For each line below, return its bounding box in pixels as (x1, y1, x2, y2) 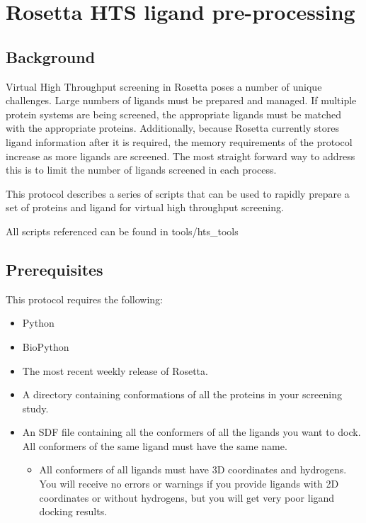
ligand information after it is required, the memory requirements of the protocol (6, 134, 353, 149)
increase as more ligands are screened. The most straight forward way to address (6, 148, 355, 163)
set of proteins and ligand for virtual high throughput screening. (6, 200, 284, 215)
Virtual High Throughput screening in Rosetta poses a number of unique (6, 79, 322, 94)
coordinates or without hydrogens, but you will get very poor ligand (39, 490, 335, 505)
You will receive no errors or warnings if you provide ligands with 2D (39, 476, 339, 491)
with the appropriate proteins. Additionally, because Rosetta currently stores (6, 120, 340, 135)
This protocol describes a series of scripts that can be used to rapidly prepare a (6, 186, 350, 201)
